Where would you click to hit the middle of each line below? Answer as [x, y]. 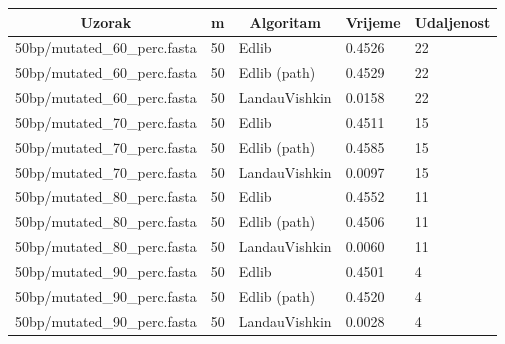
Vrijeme [373, 21]
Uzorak [106, 21]
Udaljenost [452, 21]
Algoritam [285, 21]
